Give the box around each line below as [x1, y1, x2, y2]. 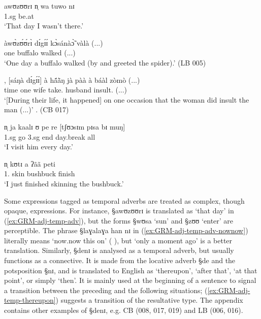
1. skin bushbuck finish [4, 168, 75, 179]
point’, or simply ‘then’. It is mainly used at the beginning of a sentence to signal [4, 275, 256, 285]
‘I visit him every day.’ [4, 141, 73, 152]
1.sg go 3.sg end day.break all [4, 131, 95, 142]
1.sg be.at [4, 10, 34, 21]
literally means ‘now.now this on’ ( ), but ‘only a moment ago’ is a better [4, 235, 233, 245]
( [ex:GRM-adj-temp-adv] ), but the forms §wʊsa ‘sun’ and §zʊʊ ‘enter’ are [4, 215, 234, 226]
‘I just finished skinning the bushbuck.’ [4, 178, 124, 188]
